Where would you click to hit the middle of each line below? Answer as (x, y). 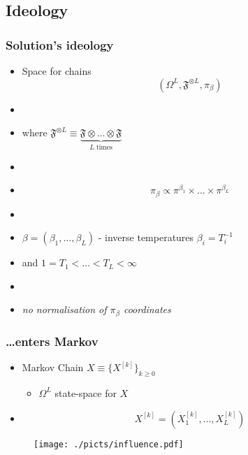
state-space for (86, 392)
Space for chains (57, 71)
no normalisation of (64, 309)
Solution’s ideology (60, 44)
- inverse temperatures (146, 237)
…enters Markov (52, 341)
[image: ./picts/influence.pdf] (109, 444)
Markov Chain (53, 367)
